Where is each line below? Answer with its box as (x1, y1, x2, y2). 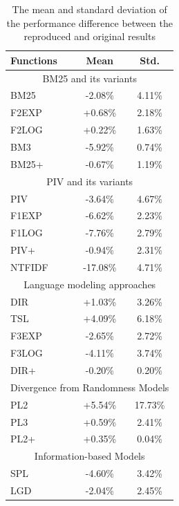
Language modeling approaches (23, 277, 156, 291)
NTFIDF (10, 259, 48, 274)
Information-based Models (34, 449, 145, 463)
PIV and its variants (46, 174, 133, 188)
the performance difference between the (6, 15, 173, 30)
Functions (10, 53, 57, 67)
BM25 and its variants (42, 71, 137, 85)
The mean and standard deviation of (12, 2, 167, 16)
